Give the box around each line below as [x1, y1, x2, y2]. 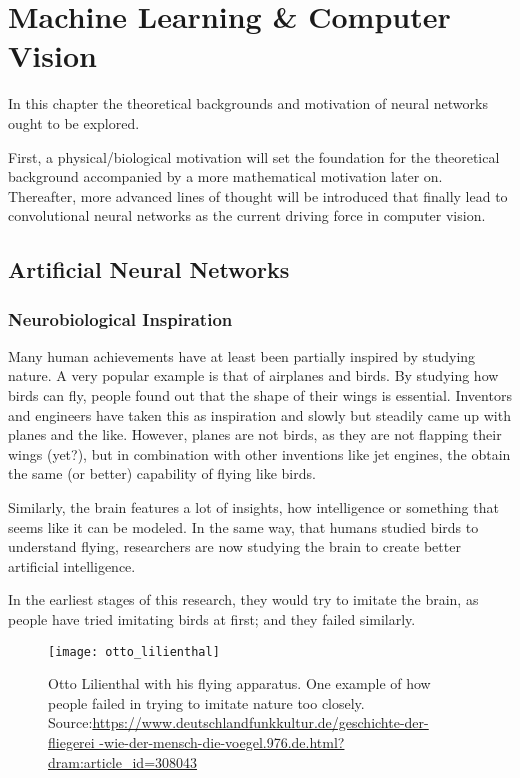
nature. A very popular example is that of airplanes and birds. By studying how [8, 365, 499, 386]
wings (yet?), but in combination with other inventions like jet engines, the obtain [8, 443, 511, 464]
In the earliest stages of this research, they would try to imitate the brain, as [8, 589, 479, 610]
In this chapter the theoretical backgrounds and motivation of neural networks [8, 93, 488, 114]
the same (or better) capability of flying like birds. [8, 463, 316, 484]
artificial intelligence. [8, 555, 136, 576]
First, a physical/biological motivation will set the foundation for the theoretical [8, 146, 500, 167]
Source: [48, 712, 93, 733]
